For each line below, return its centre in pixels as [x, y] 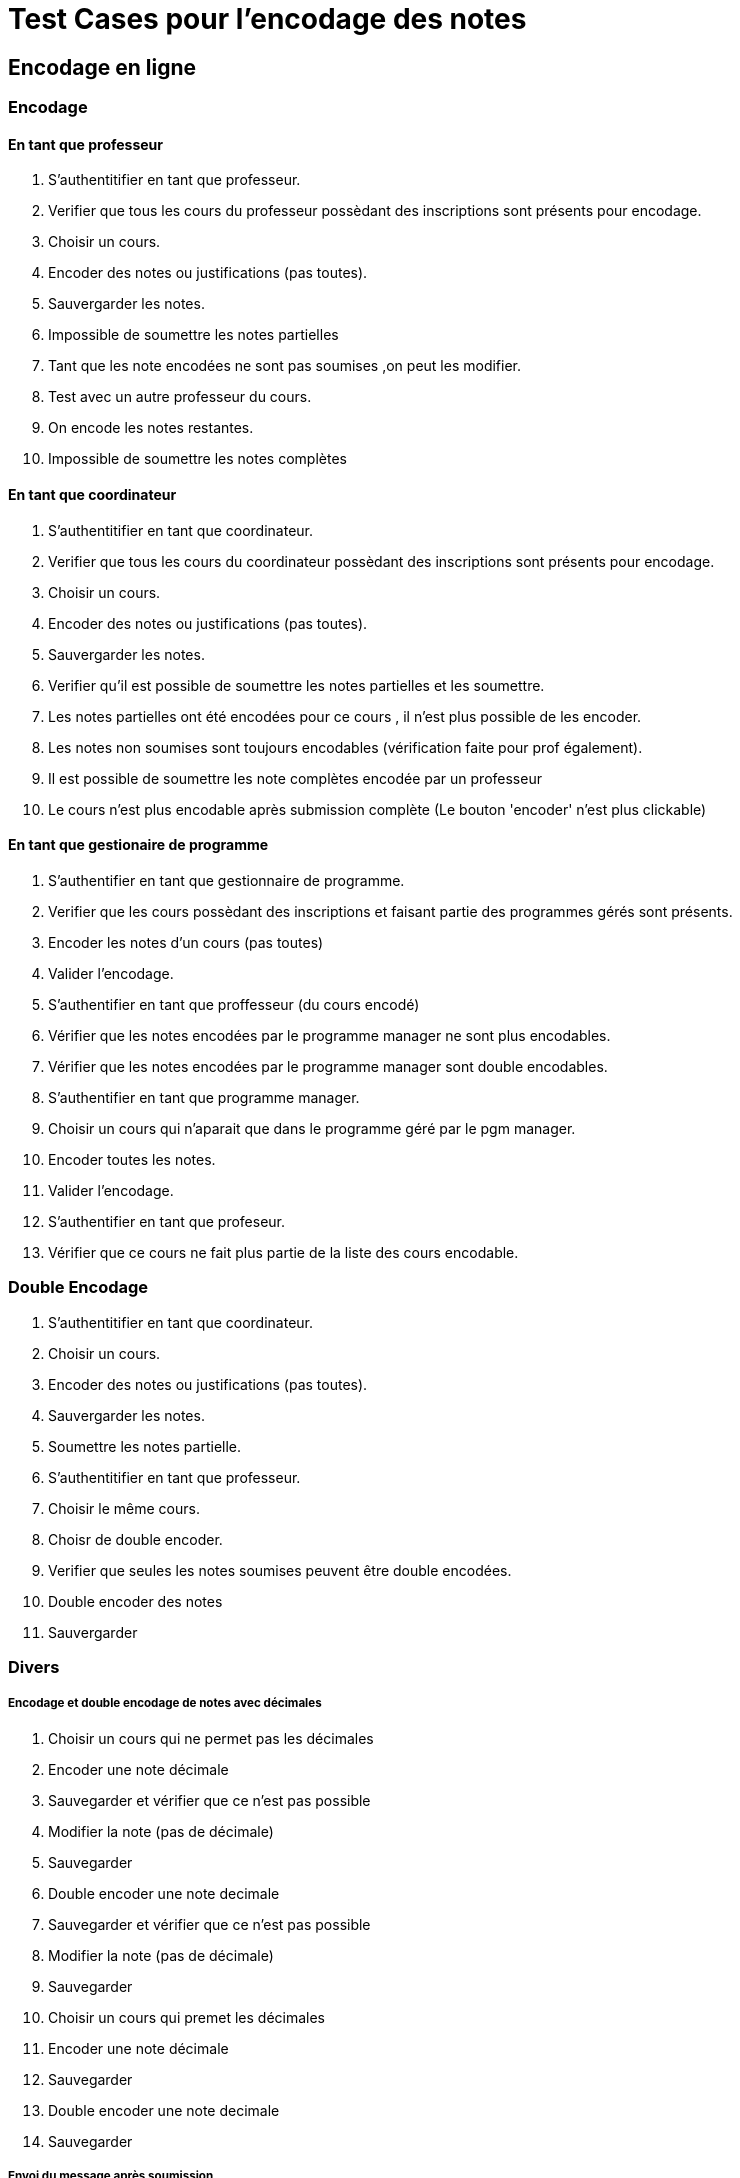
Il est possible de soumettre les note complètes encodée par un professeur [295, 778]
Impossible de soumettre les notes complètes [197, 459]
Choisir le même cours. [124, 1508]
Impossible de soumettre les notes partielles [193, 335]
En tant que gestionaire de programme [138, 845]
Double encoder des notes [135, 1601]
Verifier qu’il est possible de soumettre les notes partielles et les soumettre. [296, 685]
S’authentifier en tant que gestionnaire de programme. [226, 880]
